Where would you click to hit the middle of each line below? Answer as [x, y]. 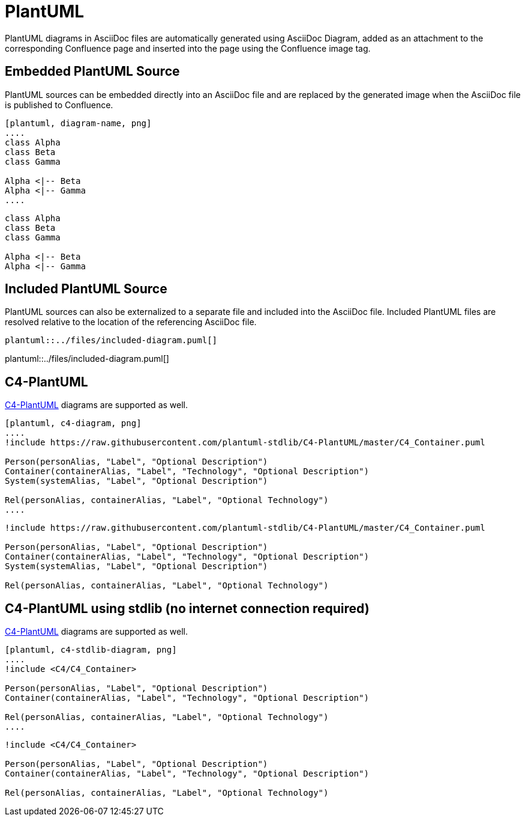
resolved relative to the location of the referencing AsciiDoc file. [131, 322]
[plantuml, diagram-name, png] [78, 123]
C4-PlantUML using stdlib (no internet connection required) [187, 608]
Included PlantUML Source [86, 289]
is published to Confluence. [59, 105]
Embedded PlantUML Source [92, 72]
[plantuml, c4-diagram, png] [73, 423]
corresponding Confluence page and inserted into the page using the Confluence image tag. [188, 48]
